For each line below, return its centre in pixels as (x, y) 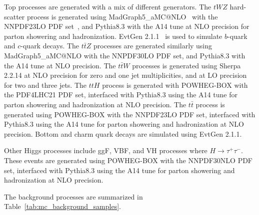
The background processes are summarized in (73, 196)
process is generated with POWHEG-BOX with (175, 85)
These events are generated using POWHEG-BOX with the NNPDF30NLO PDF (128, 160)
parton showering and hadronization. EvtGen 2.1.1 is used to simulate (113, 36)
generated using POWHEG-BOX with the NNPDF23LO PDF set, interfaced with (130, 114)
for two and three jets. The (45, 85)
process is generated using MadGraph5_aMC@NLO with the (122, 16)
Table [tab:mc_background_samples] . (62, 206)
